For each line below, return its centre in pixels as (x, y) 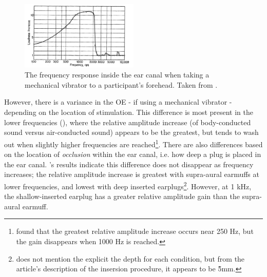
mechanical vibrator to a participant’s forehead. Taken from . (121, 84)
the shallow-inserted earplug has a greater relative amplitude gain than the (122, 196)
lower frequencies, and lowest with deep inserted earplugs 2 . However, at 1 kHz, (128, 185)
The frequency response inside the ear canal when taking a (117, 75)
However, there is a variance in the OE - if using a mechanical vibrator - (118, 102)
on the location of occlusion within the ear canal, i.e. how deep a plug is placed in (133, 154)
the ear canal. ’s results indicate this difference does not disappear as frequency (129, 164)
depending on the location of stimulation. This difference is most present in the (129, 112)
